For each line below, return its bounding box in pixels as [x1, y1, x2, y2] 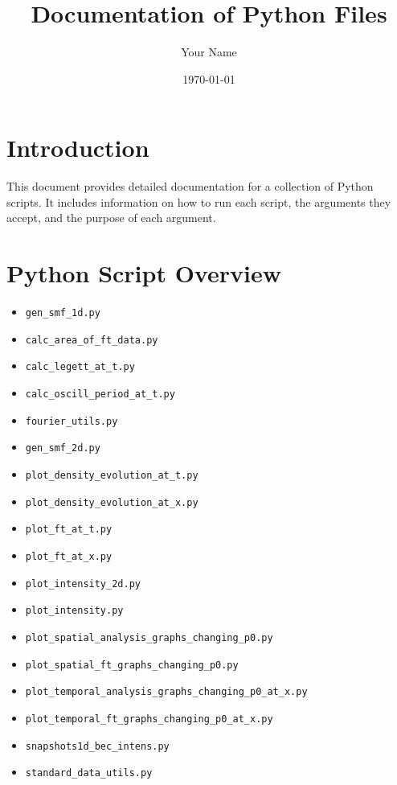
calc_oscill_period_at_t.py [25, 388, 175, 401]
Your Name [181, 43, 237, 60]
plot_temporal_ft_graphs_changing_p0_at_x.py [25, 713, 273, 725]
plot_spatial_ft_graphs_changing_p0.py [25, 659, 239, 671]
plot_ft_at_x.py [25, 551, 113, 563]
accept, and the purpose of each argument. [6, 209, 216, 226]
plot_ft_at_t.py [25, 524, 113, 536]
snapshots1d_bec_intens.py [25, 740, 170, 752]
